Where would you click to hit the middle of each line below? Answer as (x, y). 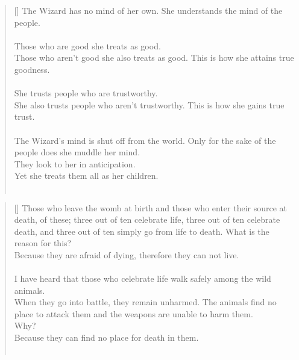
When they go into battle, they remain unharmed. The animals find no (145, 302)
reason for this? (43, 243)
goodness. (32, 69)
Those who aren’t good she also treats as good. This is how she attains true (154, 57)
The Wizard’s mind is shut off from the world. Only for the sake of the (145, 140)
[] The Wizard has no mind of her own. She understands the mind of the (148, 10)
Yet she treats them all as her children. (86, 175)
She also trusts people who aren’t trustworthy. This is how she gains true (149, 104)
